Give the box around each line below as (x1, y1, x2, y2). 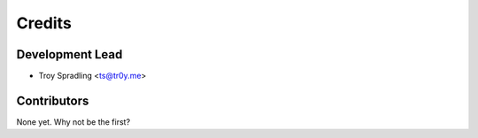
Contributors (16, 93, 89, 108)
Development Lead (16, 47, 123, 62)
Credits (16, 13, 73, 33)
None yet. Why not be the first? (16, 116, 131, 127)
